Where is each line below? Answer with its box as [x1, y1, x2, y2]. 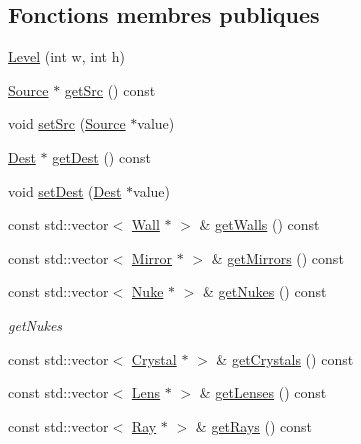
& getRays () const [195, 415, 313, 436]
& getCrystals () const [216, 348, 354, 369]
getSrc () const [64, 79, 156, 100]
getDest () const [52, 146, 151, 167]
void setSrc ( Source [8, 113, 126, 134]
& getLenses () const [199, 382, 327, 403]
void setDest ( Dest [8, 180, 122, 201]
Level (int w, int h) [8, 46, 125, 67]
